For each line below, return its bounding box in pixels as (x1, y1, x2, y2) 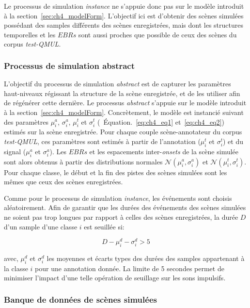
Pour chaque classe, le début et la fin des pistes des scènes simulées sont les (4, 167, 227, 177)
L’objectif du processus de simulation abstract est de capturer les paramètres (4, 79, 231, 89)
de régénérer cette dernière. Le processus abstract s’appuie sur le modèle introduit (4, 97, 247, 108)
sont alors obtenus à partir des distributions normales (4, 156, 163, 166)
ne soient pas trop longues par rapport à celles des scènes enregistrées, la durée (4, 211, 238, 222)
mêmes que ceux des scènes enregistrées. (4, 177, 123, 187)
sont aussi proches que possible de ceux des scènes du (78, 29, 237, 39)
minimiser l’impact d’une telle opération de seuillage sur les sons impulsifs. (4, 273, 226, 283)
